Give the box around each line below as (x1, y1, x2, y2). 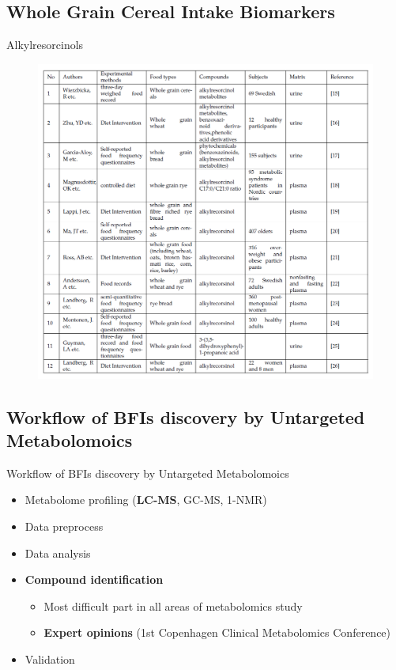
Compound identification (25, 571, 164, 588)
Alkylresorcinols (6, 36, 84, 53)
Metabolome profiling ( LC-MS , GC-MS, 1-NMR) (25, 491, 267, 508)
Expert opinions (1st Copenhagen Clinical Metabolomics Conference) (43, 624, 391, 641)
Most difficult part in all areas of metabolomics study (43, 597, 303, 614)
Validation (25, 651, 75, 668)
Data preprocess (25, 518, 104, 535)
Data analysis (25, 544, 91, 561)
